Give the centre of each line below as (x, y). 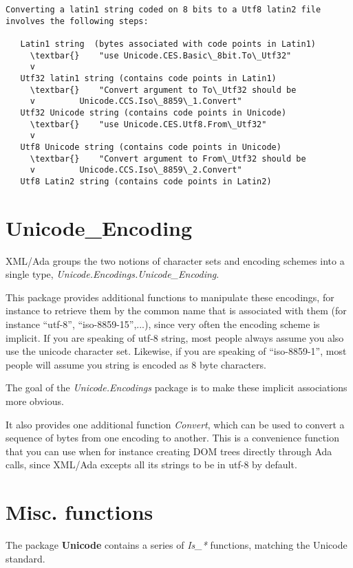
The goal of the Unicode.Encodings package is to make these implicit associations (176, 387)
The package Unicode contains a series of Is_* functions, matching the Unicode (176, 545)
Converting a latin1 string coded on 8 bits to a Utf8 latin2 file (163, 10)
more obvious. (35, 401)
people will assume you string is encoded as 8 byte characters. (136, 364)
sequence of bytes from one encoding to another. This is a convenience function (172, 438)
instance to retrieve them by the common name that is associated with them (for (176, 310)
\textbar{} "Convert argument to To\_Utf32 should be (163, 90)
